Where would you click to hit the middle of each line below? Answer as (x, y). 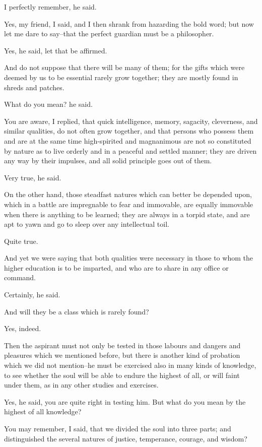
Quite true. (21, 241)
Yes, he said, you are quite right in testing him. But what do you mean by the (125, 401)
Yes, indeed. (23, 328)
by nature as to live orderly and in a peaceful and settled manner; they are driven (130, 150)
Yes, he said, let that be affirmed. (56, 50)
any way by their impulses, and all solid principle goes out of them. (108, 161)
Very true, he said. (33, 177)
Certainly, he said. (32, 295)
